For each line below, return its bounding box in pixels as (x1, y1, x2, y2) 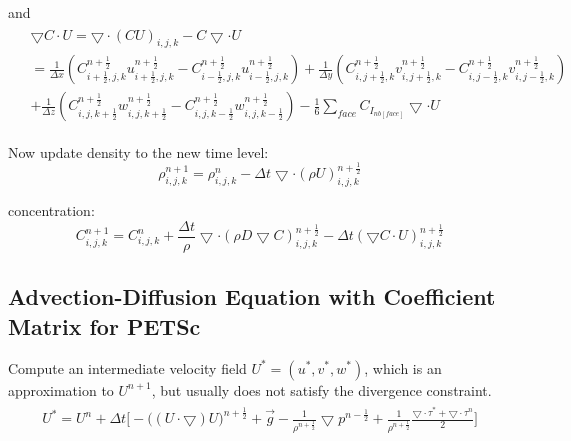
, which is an (364, 357, 442, 378)
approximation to (8, 379, 114, 400)
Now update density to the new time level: (8, 141, 269, 162)
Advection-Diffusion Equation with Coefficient (8, 281, 496, 312)
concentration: (8, 200, 95, 221)
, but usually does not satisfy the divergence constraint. (151, 379, 492, 400)
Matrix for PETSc (8, 310, 201, 341)
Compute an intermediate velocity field (8, 357, 247, 378)
